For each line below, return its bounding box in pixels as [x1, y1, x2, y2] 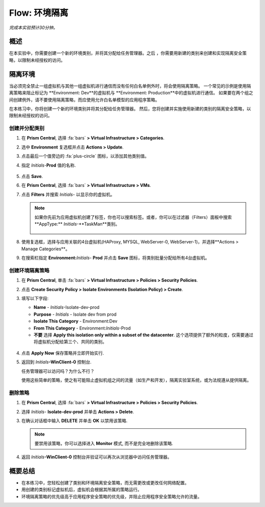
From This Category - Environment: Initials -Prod [33, 325, 131, 331]
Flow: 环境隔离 [9, 7, 69, 18]
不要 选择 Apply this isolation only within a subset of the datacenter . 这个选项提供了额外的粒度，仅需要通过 [33, 332, 254, 338]
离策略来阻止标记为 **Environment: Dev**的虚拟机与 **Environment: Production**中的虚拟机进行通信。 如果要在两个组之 [9, 90, 254, 96]
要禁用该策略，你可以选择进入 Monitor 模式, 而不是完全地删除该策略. [34, 440, 174, 446]
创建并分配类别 [9, 125, 45, 132]
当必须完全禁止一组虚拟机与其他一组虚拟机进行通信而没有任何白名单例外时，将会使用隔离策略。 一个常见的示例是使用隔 [9, 83, 251, 89]
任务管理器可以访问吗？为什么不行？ [21, 368, 95, 374]
